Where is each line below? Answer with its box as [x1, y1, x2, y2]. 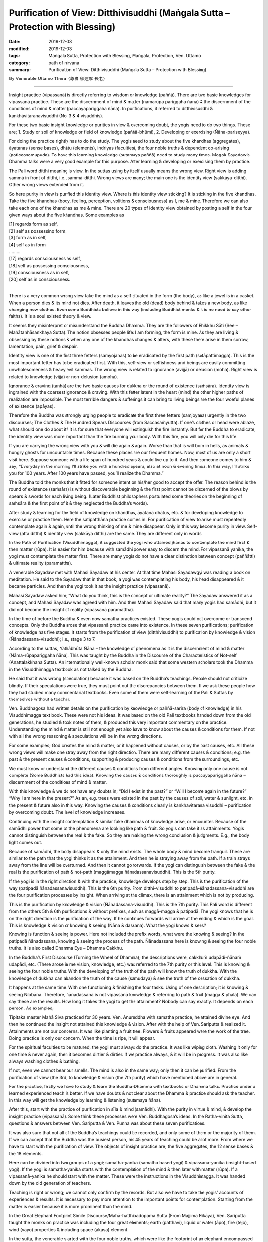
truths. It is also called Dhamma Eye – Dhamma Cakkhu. [9, 945, 124, 951]
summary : [9, 66, 31, 72]
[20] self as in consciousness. [9, 276, 71, 283]
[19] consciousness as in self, [9, 270, 69, 276]
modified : [9, 45, 30, 52]
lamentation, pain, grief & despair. [9, 343, 78, 349]
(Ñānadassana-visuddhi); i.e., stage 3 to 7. [9, 636, 96, 642]
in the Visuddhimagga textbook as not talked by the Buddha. [9, 666, 133, 672]
